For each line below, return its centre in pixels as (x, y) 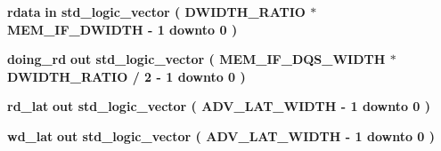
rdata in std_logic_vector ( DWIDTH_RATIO (156, 12)
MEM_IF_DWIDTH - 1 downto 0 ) (122, 29)
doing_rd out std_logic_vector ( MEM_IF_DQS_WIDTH (196, 59)
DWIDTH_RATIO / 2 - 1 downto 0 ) (127, 76)
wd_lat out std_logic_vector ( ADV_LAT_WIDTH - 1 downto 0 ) (221, 135)
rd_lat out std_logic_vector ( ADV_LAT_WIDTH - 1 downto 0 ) (219, 106)
